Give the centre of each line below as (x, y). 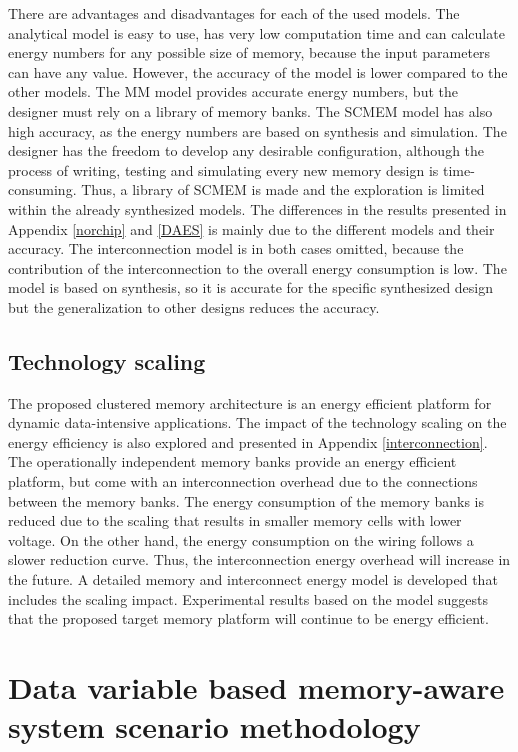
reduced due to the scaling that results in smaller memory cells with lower (235, 520)
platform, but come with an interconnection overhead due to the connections (243, 481)
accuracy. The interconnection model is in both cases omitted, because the (236, 248)
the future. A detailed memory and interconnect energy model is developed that (253, 579)
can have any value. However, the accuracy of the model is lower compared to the (258, 71)
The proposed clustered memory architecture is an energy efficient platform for (250, 402)
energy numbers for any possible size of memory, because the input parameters (249, 52)
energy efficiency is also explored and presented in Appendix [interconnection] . (248, 441)
